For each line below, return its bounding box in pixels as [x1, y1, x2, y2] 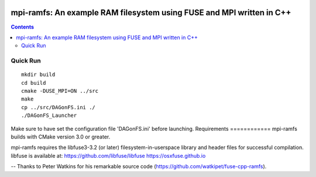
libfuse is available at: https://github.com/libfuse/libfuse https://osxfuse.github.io [11, 152, 206, 159]
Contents [11, 23, 35, 30]
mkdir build [21, 71, 56, 78]
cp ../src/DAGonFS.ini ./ [21, 104, 96, 110]
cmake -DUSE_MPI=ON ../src [21, 88, 99, 95]
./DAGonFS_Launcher [21, 112, 77, 119]
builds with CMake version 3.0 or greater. [11, 133, 111, 140]
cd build [21, 79, 46, 86]
